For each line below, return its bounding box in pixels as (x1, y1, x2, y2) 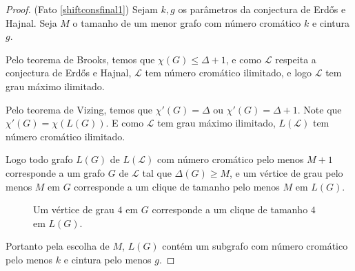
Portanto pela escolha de (6, 239, 110, 253)
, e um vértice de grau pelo (230, 165, 343, 180)
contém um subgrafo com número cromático (162, 239, 348, 253)
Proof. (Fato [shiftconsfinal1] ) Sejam (6, 2, 158, 16)
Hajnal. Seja (6, 15, 57, 30)
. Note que (297, 102, 342, 116)
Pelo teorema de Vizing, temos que (6, 102, 152, 116)
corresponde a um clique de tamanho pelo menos (74, 179, 280, 193)
